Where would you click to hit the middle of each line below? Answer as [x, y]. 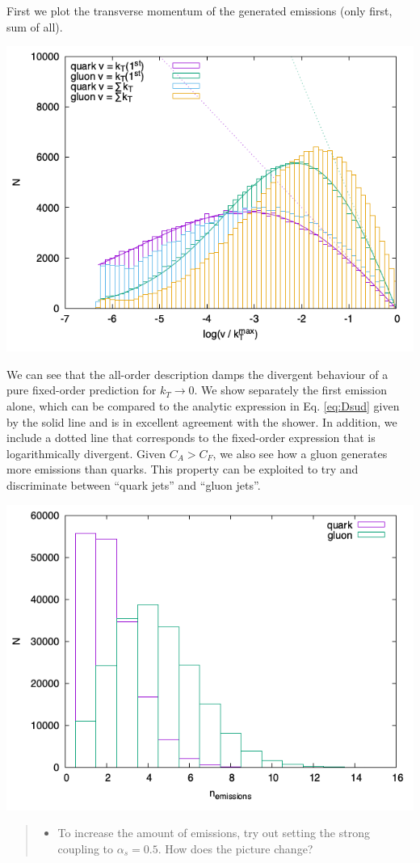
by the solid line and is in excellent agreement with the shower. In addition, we [202, 421]
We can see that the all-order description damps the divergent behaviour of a [197, 374]
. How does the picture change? [235, 848]
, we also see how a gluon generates [300, 453]
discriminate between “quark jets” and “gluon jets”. [134, 484]
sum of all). [35, 26]
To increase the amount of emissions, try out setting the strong [214, 833]
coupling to [86, 848]
